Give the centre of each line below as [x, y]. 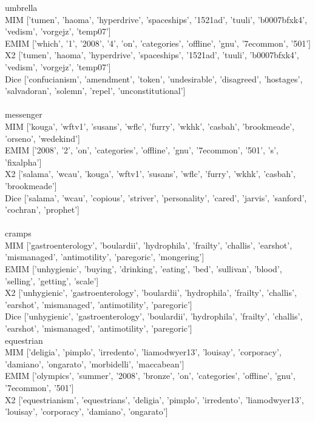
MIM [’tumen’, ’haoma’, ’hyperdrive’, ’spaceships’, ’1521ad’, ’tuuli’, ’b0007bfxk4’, [156, 19]
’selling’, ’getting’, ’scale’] [52, 280]
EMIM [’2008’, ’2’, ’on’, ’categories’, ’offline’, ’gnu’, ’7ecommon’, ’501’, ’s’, [142, 150]
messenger [24, 114]
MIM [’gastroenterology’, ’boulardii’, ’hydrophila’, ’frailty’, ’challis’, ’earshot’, [149, 245]
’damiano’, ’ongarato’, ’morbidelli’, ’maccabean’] [95, 363]
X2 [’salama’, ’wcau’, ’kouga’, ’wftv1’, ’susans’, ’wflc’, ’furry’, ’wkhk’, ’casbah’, [150, 174]
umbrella [21, 7]
